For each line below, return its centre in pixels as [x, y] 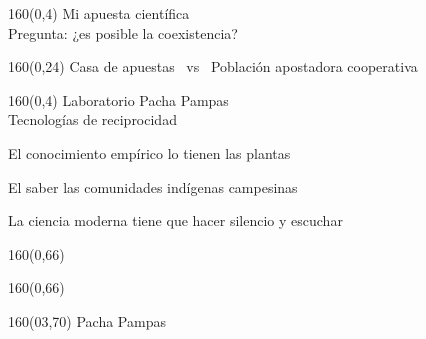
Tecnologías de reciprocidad [92, 119]
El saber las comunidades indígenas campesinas [153, 186]
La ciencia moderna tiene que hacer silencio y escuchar [175, 220]
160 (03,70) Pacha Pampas [87, 320]
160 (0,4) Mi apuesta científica [99, 13]
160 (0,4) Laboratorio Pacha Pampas [118, 99]
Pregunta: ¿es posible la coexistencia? [123, 32]
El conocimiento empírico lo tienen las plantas [149, 152]
